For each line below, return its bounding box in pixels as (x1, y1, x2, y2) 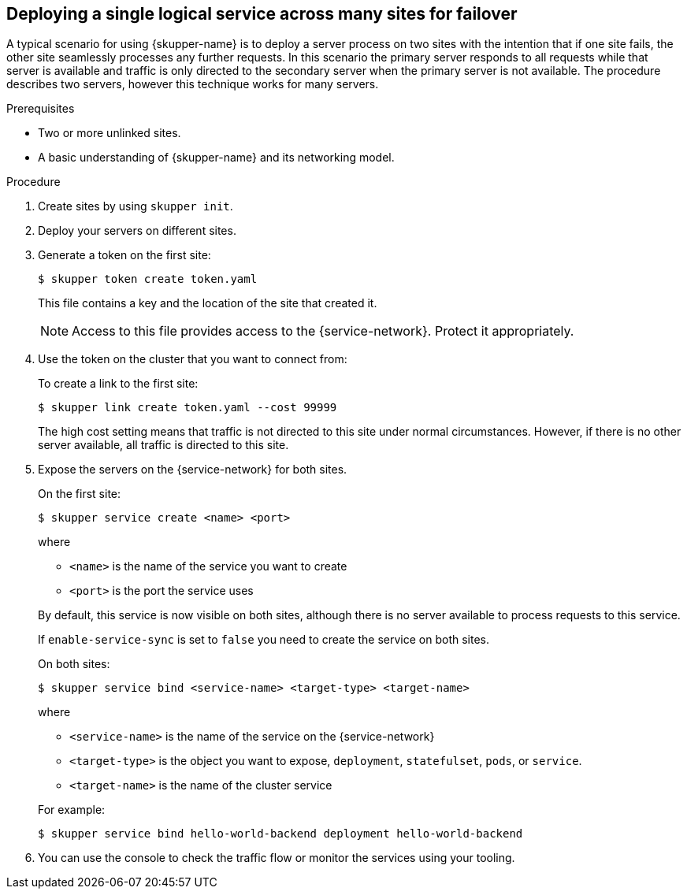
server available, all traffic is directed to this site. (38, 438, 289, 452)
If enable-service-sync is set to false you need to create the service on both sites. (38, 633, 489, 647)
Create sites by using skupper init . (38, 199, 233, 214)
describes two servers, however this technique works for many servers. (6, 77, 379, 91)
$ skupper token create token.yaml (38, 273, 258, 286)
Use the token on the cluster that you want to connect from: (38, 352, 347, 366)
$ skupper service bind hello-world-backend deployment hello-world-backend (38, 827, 523, 841)
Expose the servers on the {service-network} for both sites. (38, 462, 347, 477)
